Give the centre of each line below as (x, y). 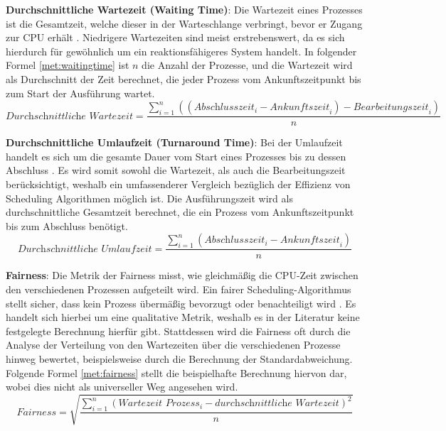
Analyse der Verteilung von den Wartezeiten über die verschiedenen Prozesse (173, 345)
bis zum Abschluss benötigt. (67, 225)
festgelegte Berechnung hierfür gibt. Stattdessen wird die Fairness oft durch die (178, 331)
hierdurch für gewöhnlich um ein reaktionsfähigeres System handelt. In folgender (181, 51)
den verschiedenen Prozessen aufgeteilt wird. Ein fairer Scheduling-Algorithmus (179, 289)
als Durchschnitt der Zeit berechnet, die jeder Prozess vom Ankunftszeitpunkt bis (184, 78)
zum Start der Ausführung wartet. (80, 93)
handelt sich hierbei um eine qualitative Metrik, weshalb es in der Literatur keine (183, 317)
